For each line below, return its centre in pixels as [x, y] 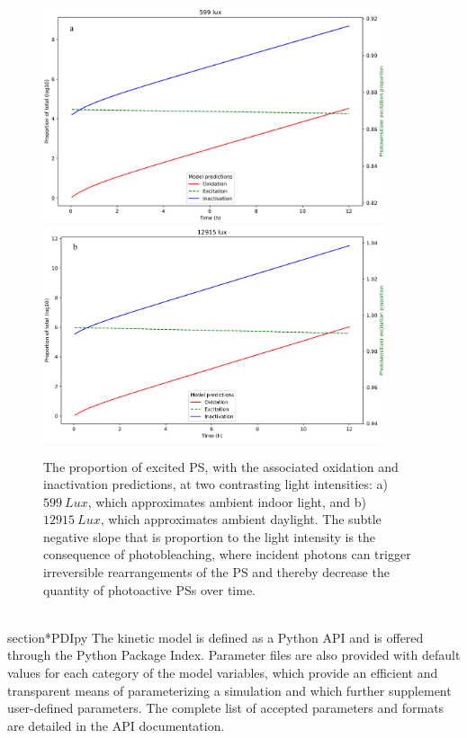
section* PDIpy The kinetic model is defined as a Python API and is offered [216, 637]
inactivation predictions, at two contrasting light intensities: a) [216, 484]
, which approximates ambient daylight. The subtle [241, 519]
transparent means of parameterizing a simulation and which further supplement [229, 690]
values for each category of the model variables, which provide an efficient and [223, 673]
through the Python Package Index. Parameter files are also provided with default [234, 655]
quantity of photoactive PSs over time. [149, 589]
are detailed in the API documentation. [116, 725]
